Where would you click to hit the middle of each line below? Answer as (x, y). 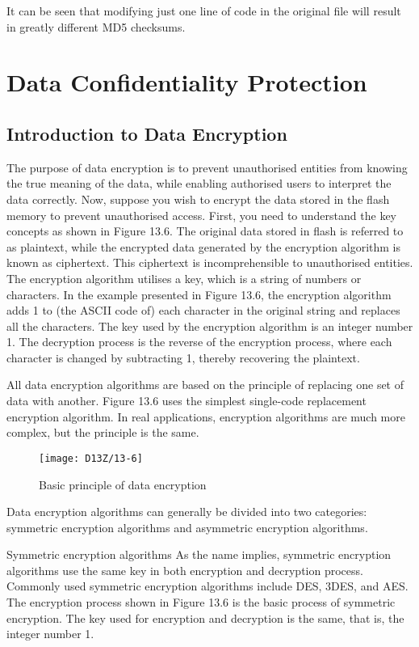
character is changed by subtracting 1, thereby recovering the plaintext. (183, 357)
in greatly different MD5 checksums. (96, 26)
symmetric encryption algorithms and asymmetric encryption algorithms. (187, 527)
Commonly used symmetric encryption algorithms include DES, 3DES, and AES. (207, 586)
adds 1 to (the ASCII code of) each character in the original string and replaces (203, 310)
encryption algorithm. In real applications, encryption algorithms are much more (206, 416)
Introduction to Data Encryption (147, 133)
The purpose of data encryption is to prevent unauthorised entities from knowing (207, 167)
